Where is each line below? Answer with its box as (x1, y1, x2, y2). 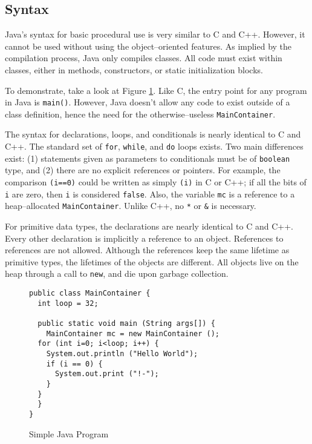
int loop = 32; (37, 299, 99, 308)
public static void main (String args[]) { (37, 319, 215, 328)
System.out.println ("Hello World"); (46, 349, 198, 358)
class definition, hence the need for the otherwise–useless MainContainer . (5, 107, 276, 120)
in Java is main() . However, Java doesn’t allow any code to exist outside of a (5, 96, 290, 108)
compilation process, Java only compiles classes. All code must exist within (5, 51, 282, 64)
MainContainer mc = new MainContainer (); (46, 329, 219, 338)
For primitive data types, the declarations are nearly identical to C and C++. (5, 219, 293, 232)
